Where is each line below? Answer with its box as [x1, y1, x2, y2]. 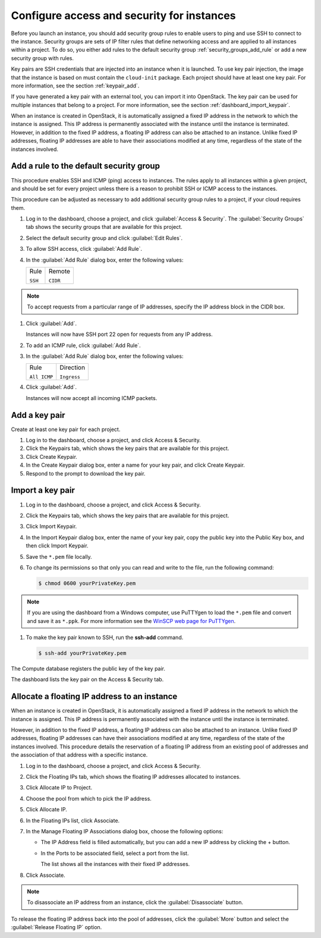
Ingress [59, 374, 80, 380]
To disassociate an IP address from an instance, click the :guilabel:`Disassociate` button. [27, 899, 244, 906]
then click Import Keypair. [26, 542, 89, 549]
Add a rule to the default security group [11, 161, 160, 171]
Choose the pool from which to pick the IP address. [26, 795, 152, 802]
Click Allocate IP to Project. [26, 784, 92, 791]
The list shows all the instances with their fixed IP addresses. [40, 861, 190, 868]
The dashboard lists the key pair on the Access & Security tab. [11, 676, 164, 683]
